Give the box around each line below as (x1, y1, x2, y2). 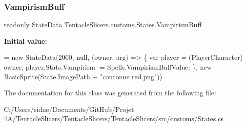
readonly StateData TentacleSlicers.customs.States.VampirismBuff (4, 19, 202, 30)
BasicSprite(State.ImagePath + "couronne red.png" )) (4, 71, 163, 81)
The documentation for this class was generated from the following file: (4, 88, 216, 98)
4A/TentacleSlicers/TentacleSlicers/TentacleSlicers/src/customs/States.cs (4, 113, 224, 124)
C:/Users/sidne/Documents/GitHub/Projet (4, 104, 134, 114)
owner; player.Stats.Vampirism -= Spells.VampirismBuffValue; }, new (4, 62, 212, 72)
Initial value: (4, 36, 47, 46)
